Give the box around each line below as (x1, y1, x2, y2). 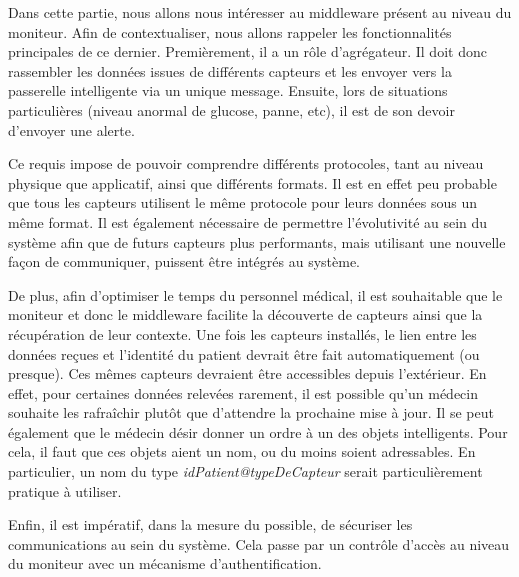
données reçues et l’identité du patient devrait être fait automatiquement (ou (8, 343, 480, 364)
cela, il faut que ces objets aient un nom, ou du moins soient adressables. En (8, 441, 476, 462)
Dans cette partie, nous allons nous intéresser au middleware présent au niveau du (8, 2, 512, 22)
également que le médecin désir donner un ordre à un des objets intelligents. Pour (8, 421, 508, 442)
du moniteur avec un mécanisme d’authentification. (8, 553, 322, 574)
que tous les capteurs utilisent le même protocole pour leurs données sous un (8, 192, 477, 213)
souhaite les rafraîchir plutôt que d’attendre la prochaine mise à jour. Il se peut (8, 402, 494, 423)
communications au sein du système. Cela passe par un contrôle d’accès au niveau (8, 533, 510, 554)
